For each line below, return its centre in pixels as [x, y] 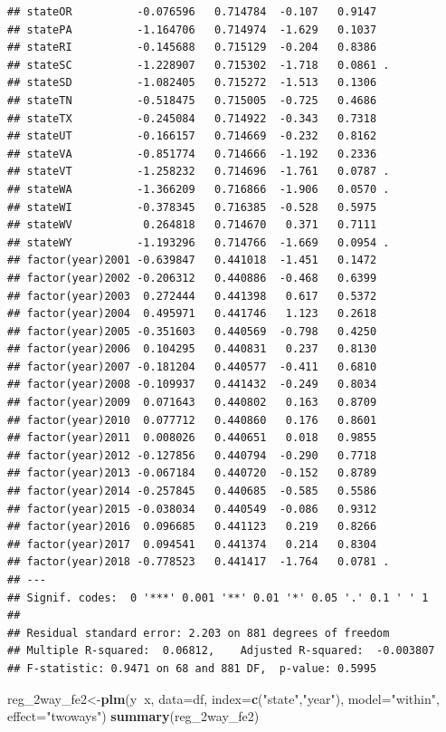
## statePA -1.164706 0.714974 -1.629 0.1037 [192, 29]
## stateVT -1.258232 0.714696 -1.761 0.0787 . [199, 172]
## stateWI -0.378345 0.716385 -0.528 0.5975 [192, 207]
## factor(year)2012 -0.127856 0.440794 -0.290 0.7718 [192, 455]
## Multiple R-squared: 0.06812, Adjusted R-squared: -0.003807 [221, 651]
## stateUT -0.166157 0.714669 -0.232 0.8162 [192, 136]
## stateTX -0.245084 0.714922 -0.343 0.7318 [192, 118]
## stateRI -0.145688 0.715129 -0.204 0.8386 [192, 48]
